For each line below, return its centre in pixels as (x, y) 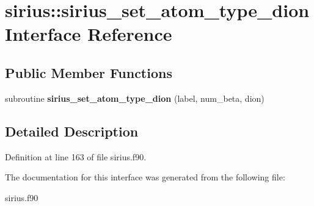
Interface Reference (89, 34)
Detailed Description (72, 131)
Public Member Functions (89, 72)
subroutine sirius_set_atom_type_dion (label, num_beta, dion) (135, 98)
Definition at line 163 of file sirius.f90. (76, 156)
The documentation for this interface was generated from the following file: (145, 177)
